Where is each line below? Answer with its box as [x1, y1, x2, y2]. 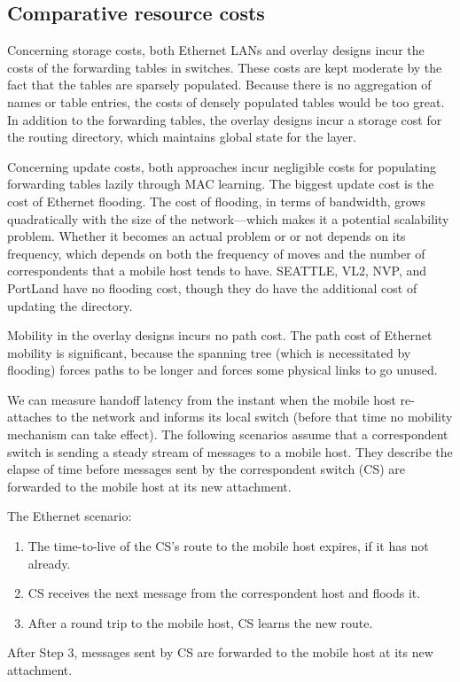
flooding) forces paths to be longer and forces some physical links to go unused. [7, 360, 438, 379]
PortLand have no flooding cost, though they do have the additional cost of [7, 278, 417, 297]
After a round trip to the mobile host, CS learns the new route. [27, 613, 373, 632]
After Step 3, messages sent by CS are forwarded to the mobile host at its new [7, 643, 433, 662]
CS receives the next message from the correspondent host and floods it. [27, 584, 421, 602]
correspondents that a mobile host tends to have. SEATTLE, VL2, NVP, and [7, 261, 427, 280]
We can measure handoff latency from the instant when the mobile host [7, 390, 396, 408]
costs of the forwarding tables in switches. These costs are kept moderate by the [7, 58, 442, 76]
